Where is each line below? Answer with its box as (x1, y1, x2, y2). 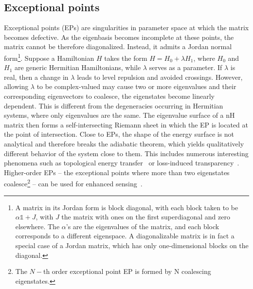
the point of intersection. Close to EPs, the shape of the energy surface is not (4, 129, 235, 139)
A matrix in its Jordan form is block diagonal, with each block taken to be (15, 202, 238, 212)
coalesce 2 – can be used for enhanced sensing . (4, 177, 143, 189)
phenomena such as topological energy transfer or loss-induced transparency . (4, 158, 239, 168)
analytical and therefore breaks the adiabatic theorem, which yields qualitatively (4, 138, 244, 148)
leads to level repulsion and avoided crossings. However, (77, 72, 243, 82)
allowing (4, 81, 29, 91)
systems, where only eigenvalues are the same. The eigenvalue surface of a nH (4, 110, 235, 120)
